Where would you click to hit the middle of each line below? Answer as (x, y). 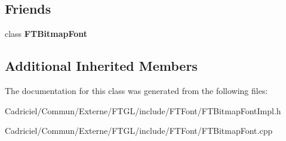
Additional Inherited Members (101, 66)
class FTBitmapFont (46, 34)
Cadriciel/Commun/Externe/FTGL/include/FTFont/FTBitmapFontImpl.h (143, 110)
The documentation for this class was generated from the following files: (136, 90)
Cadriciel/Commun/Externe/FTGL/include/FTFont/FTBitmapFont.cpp (139, 131)
